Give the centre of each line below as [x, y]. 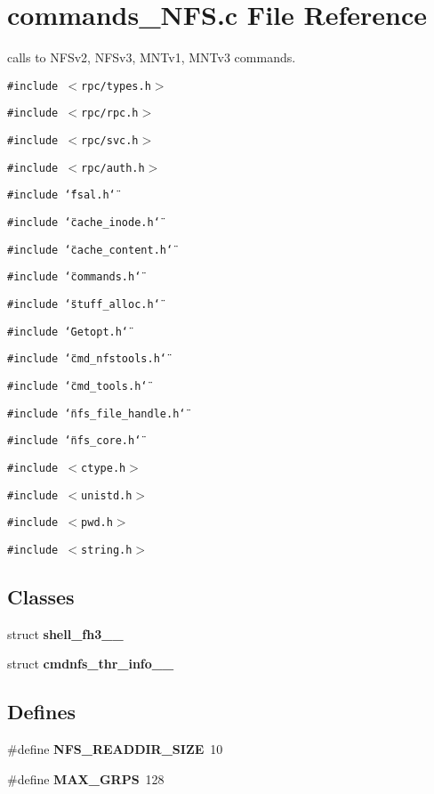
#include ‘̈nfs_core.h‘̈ [74, 441]
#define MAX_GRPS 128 [86, 778]
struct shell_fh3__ [65, 633]
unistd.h [107, 495]
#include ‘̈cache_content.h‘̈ [90, 250]
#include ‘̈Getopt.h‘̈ [68, 332]
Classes [41, 596]
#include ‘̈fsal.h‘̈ [61, 195]
